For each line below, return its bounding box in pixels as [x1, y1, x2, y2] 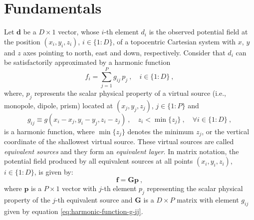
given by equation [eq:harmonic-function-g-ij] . [4, 206, 143, 216]
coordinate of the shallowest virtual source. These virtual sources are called [4, 136, 234, 147]
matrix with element [177, 194, 239, 205]
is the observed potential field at [149, 26, 248, 37]
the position [4, 36, 40, 46]
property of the [4, 194, 50, 205]
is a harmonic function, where [4, 126, 95, 136]
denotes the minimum [127, 126, 194, 136]
